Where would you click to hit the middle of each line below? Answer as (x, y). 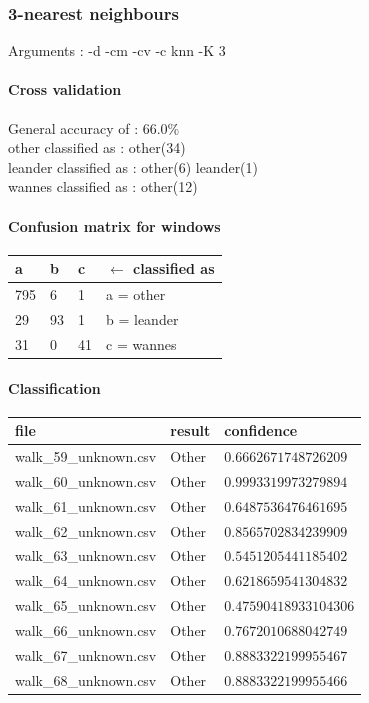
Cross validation (65, 89)
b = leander (142, 318)
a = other (136, 294)
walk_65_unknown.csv (86, 605)
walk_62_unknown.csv (86, 530)
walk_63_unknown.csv (86, 555)
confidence (261, 430)
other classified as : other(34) (97, 147)
